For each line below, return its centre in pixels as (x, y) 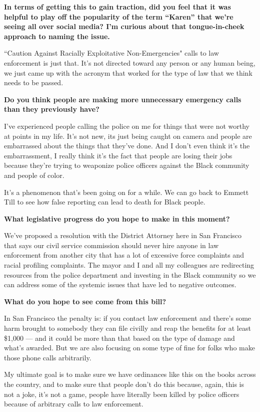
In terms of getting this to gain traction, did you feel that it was (117, 7)
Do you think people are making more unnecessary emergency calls (123, 99)
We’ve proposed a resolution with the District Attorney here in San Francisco (123, 235)
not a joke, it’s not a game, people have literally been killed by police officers (122, 394)
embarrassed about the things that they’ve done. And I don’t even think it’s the (127, 146)
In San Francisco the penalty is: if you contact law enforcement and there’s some (128, 318)
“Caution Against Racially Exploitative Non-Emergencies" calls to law (111, 53)
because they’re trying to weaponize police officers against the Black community (127, 165)
